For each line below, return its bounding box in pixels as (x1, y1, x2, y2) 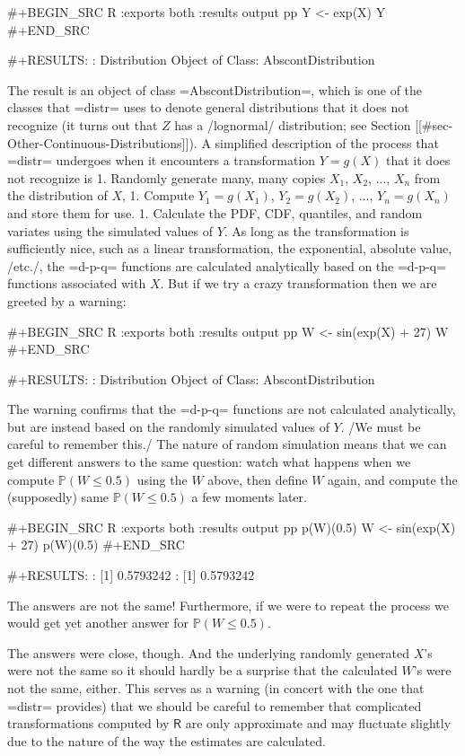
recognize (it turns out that (7, 115, 158, 134)
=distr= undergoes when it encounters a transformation (7, 151, 316, 170)
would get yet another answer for (7, 613, 189, 632)
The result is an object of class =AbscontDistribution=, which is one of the (7, 80, 423, 99)
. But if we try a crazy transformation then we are (160, 274, 437, 293)
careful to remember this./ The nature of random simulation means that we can (7, 435, 447, 453)
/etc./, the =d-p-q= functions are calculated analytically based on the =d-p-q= (7, 256, 447, 275)
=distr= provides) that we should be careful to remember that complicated (7, 696, 422, 715)
